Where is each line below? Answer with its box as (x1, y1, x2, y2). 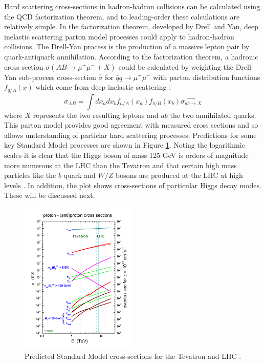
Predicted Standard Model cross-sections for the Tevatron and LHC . (25, 350, 241, 361)
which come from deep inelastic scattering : (35, 82, 171, 92)
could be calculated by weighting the (118, 61, 233, 72)
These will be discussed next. (4, 190, 95, 200)
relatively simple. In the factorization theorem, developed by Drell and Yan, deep (4, 21, 259, 32)
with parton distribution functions (153, 71, 260, 82)
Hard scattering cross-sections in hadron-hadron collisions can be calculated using (4, 1, 260, 11)
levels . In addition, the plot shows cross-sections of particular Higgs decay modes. (4, 179, 261, 190)
